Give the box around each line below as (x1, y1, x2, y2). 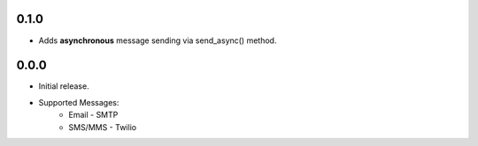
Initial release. (38, 81, 89, 91)
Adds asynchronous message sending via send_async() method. (38, 35, 277, 46)
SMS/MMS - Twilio (68, 121, 137, 132)
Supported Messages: (38, 97, 119, 107)
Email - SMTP (68, 110, 119, 120)
